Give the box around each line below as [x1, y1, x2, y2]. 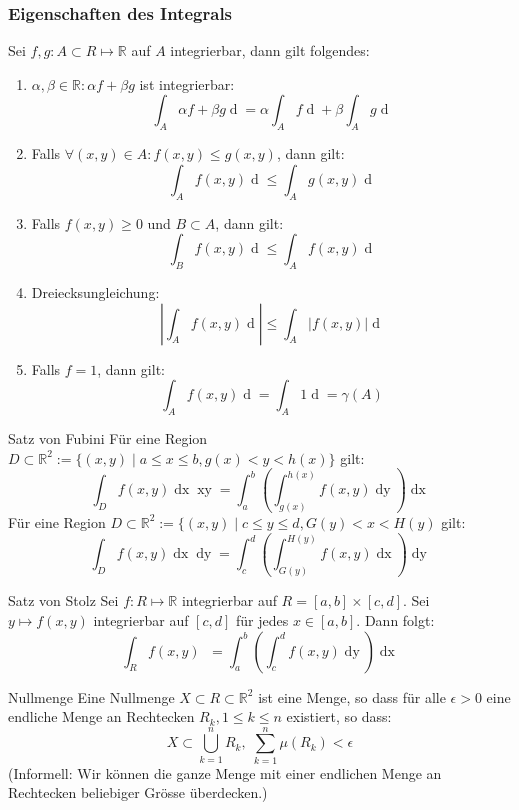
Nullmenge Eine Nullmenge [8, 686, 175, 707]
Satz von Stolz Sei [8, 590, 119, 611]
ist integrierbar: [139, 73, 235, 94]
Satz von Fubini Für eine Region [8, 427, 208, 448]
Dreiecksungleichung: [31, 281, 160, 302]
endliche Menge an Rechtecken [8, 706, 195, 727]
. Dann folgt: [356, 609, 435, 630]
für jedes [236, 609, 289, 630]
